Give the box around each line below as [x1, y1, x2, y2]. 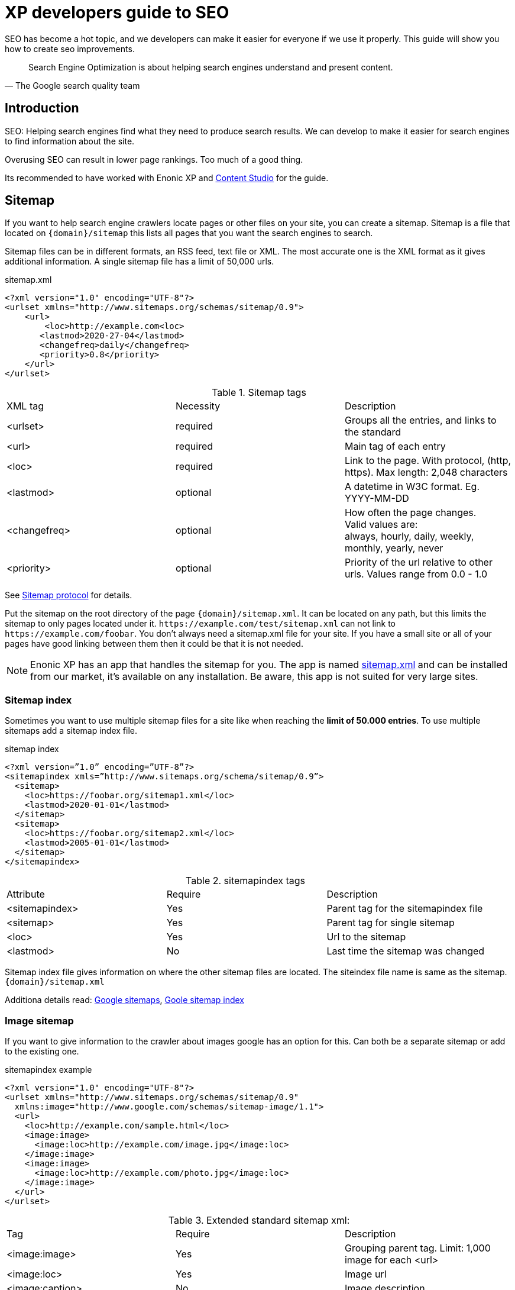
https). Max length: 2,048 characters [344, 466, 508, 479]
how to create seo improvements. [5, 43, 135, 54]
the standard [344, 426, 401, 438]
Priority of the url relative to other [344, 556, 493, 569]
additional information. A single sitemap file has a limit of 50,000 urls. [5, 256, 274, 267]
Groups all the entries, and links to [344, 414, 497, 427]
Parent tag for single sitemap [326, 917, 455, 929]
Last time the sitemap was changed [326, 945, 485, 957]
